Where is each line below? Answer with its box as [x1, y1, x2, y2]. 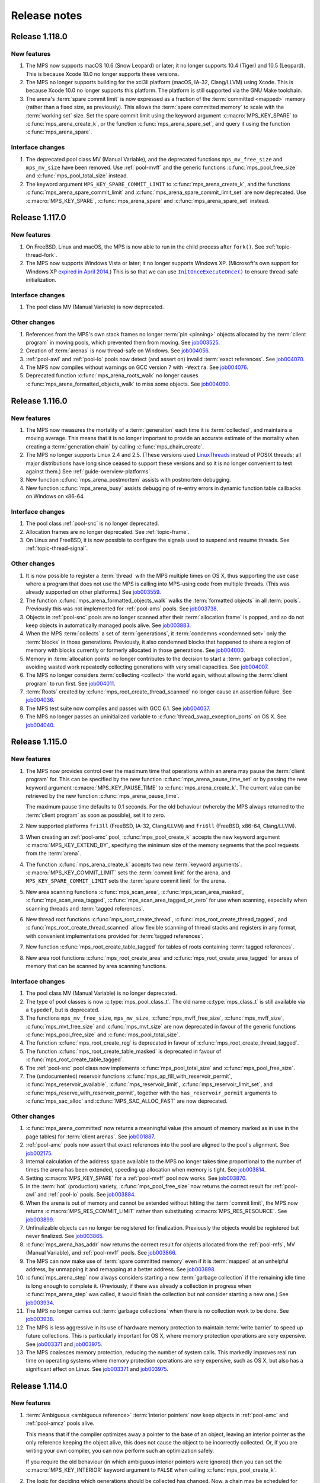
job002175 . [25, 1150, 53, 1157]
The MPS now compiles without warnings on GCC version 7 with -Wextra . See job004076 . [25, 364, 248, 371]
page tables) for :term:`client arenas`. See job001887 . [25, 1133, 155, 1140]
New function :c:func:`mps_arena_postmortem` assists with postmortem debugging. [25, 476, 231, 483]
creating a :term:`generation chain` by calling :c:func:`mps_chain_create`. [25, 443, 204, 450]
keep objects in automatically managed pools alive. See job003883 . [25, 622, 191, 629]
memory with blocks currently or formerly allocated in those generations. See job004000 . [25, 647, 245, 654]
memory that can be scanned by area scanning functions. [25, 963, 167, 969]
